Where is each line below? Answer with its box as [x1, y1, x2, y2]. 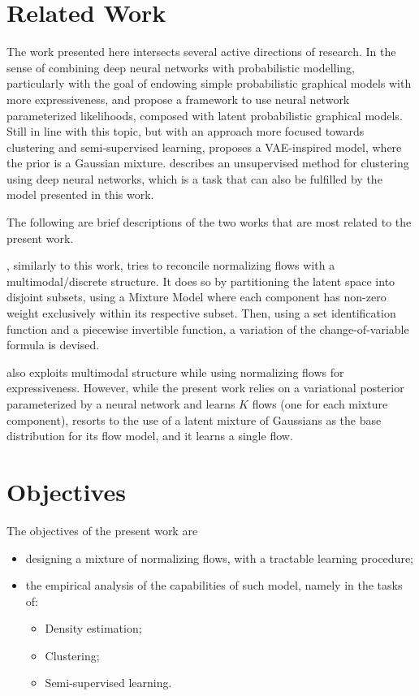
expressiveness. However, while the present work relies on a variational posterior [6, 379, 404, 396]
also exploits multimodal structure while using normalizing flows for [6, 363, 344, 380]
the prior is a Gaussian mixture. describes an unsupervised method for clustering [6, 154, 409, 171]
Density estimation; [45, 620, 142, 637]
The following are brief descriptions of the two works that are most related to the [6, 214, 412, 231]
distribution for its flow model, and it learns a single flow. [6, 427, 293, 444]
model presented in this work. [6, 186, 154, 203]
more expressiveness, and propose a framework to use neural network [6, 90, 350, 107]
